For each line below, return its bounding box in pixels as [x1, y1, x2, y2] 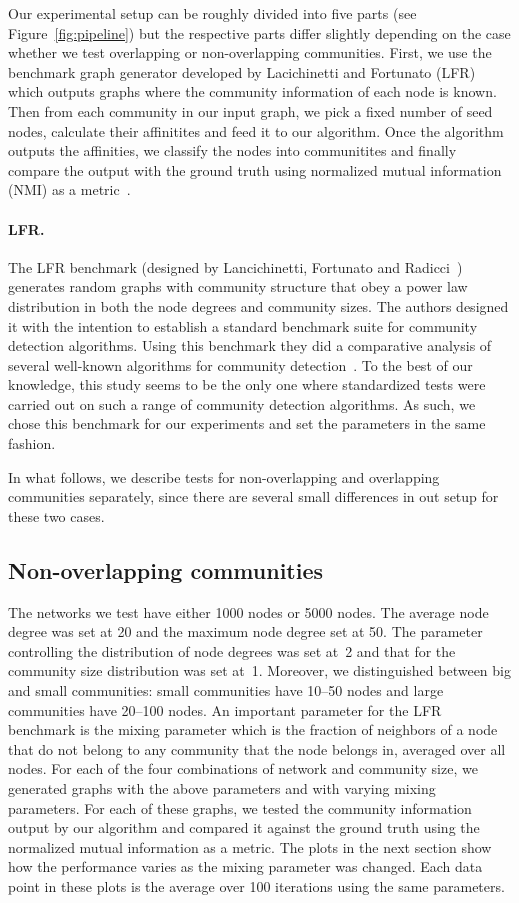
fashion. [8, 433, 56, 454]
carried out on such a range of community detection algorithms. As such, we [8, 393, 476, 414]
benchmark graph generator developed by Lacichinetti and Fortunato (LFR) [8, 61, 476, 82]
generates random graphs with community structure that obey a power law [8, 276, 468, 297]
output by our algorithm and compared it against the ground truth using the [8, 817, 480, 838]
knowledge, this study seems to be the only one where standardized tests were [8, 374, 486, 395]
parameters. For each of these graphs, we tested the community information [8, 797, 472, 818]
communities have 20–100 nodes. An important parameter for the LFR [8, 699, 442, 720]
